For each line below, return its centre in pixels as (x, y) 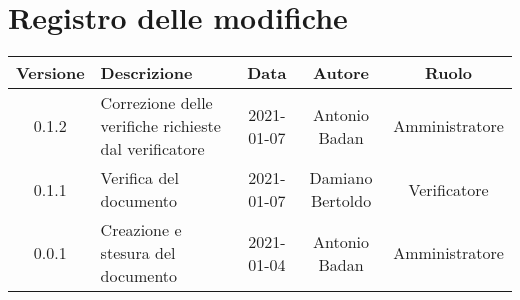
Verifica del (139, 178)
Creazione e (141, 230)
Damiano (341, 178)
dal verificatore (152, 149)
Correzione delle (156, 103)
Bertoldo (341, 201)
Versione (50, 73)
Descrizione (146, 73)
